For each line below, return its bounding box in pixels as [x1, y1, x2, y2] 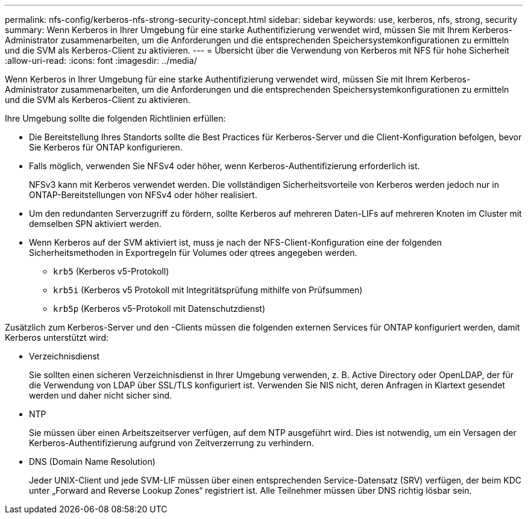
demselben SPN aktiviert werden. [29, 219, 162, 229]
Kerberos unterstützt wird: [5, 332, 108, 343]
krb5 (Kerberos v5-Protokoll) [53, 266, 169, 276]
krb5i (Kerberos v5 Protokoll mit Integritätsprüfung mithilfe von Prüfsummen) [53, 285, 363, 295]
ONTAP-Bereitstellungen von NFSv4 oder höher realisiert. [29, 190, 257, 200]
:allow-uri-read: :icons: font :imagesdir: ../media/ [5, 55, 197, 66]
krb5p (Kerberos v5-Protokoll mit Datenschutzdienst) [53, 303, 266, 314]
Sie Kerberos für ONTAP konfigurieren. [29, 142, 183, 152]
